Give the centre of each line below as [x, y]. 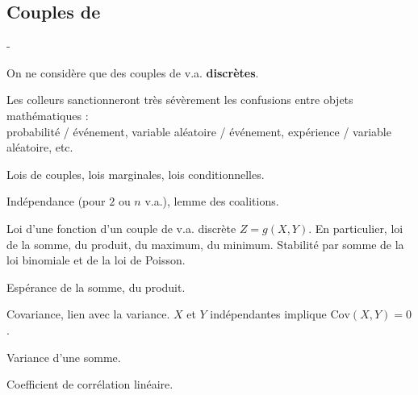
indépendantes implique [268, 314]
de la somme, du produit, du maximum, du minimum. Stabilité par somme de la [205, 244]
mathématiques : [48, 115]
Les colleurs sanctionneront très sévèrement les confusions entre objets [180, 100]
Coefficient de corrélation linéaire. [90, 384]
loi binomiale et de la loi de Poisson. [96, 260]
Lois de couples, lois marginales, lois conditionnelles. [136, 174]
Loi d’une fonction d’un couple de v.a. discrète [121, 228]
